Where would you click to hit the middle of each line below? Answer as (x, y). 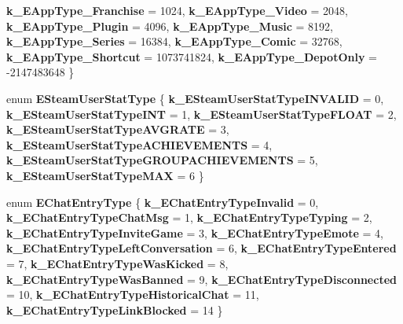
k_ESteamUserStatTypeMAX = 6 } (105, 175)
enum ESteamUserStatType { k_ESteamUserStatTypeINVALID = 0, (195, 98)
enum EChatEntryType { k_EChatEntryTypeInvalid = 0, (163, 202)
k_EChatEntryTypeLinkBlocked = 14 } (115, 309)
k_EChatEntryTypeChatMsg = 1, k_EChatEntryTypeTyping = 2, (189, 217)
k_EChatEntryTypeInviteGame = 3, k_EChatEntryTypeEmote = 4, (195, 232)
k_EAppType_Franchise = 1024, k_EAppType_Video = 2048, (177, 10)
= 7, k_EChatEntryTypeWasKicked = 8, (117, 263)
